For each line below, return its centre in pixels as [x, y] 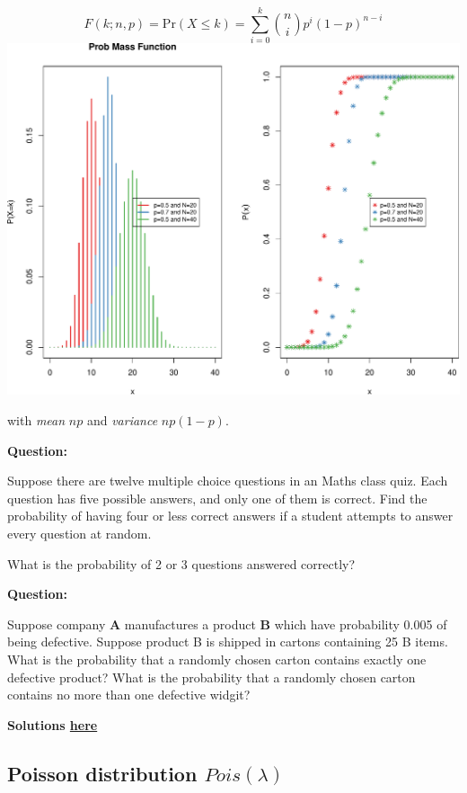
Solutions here [53, 724]
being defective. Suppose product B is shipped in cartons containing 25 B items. [228, 642]
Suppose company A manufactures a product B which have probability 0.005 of [227, 624]
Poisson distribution [102, 773]
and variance [122, 420]
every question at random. [79, 533]
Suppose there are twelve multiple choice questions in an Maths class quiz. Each [228, 481]
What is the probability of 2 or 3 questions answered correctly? [181, 563]
